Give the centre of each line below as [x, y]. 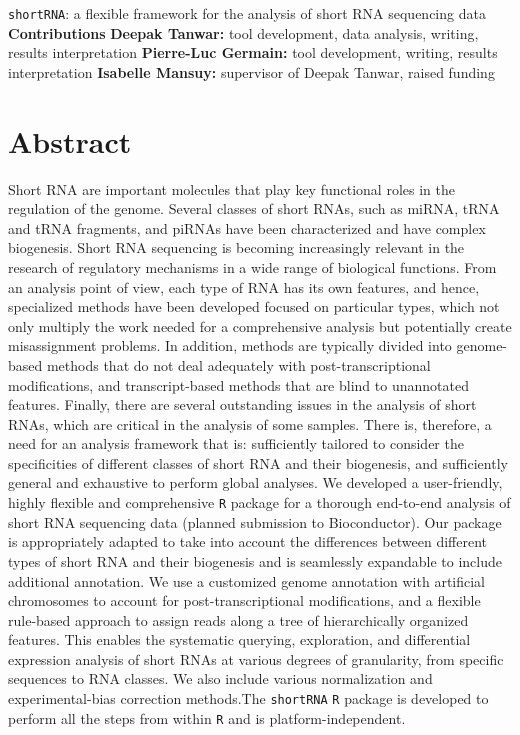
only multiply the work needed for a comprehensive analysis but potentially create [260, 325]
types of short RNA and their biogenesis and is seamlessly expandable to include [255, 560]
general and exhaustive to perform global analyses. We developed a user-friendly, [255, 482]
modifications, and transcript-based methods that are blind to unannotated [238, 384]
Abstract [70, 140]
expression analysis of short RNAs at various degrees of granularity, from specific [256, 658]
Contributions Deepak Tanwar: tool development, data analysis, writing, [243, 32]
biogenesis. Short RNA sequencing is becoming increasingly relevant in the [236, 247]
